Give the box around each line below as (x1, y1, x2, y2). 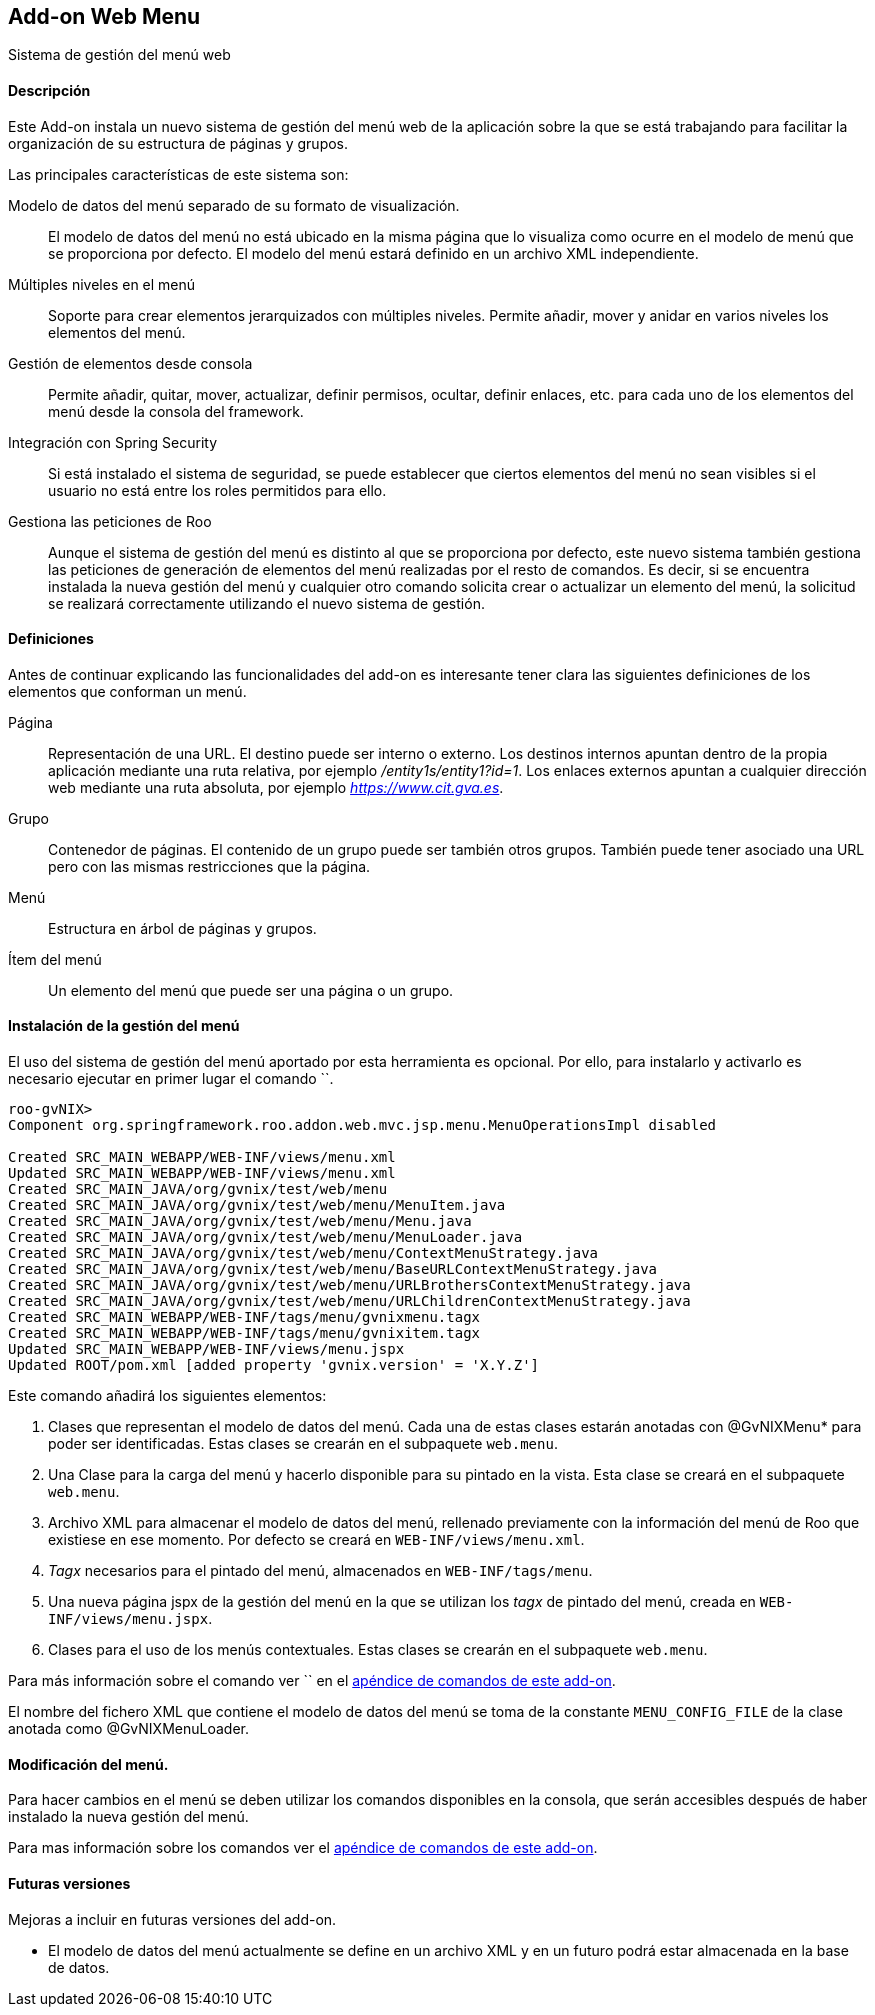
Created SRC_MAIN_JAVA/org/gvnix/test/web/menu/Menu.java (8, 1213, 472, 1230)
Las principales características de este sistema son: (8, 165, 349, 183)
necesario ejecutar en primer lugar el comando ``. (8, 1070, 334, 1088)
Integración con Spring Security (8, 433, 218, 451)
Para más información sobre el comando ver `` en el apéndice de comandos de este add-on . (8, 1672, 616, 1690)
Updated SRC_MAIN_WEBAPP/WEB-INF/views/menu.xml (8, 1165, 396, 1182)
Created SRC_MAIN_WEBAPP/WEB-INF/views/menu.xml (8, 1149, 396, 1166)
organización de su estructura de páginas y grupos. (8, 134, 349, 152)
